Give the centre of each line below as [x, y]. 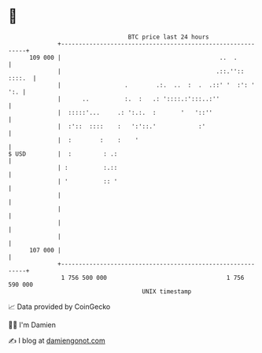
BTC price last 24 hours [169, 37]
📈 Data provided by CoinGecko [59, 307]
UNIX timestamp [167, 291]
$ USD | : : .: [63, 154]
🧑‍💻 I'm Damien [32, 325]
